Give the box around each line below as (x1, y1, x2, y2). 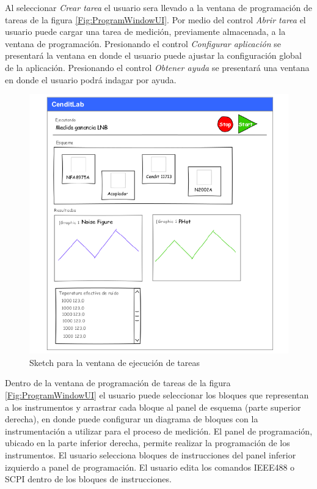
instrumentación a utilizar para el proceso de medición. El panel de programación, (5, 424, 313, 437)
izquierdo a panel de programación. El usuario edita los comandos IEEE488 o (5, 460, 295, 473)
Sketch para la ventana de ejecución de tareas (29, 356, 200, 368)
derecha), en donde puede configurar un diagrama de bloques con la (5, 412, 258, 425)
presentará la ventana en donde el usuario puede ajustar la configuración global (5, 49, 302, 62)
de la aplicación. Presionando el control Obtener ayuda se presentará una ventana (5, 61, 310, 73)
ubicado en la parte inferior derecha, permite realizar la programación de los (5, 436, 290, 449)
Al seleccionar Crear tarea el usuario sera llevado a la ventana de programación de (5, 1, 312, 13)
